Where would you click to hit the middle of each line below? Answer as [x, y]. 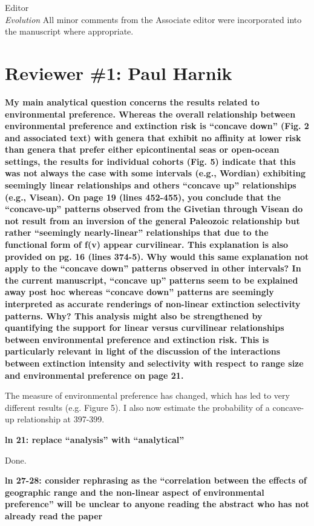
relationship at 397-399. [61, 419]
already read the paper [54, 515]
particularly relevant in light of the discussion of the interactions [142, 351]
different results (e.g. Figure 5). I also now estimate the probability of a [137, 407]
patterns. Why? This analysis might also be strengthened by [134, 315]
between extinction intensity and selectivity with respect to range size [154, 363]
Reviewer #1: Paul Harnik [119, 72]
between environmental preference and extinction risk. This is [137, 339]
